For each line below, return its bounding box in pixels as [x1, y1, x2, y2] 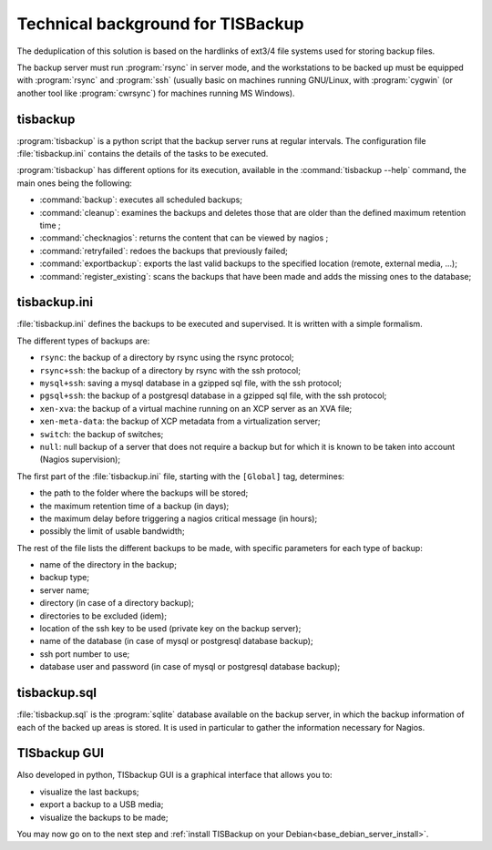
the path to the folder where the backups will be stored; [39, 487, 249, 498]
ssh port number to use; [39, 648, 130, 660]
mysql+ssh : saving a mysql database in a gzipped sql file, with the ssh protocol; [39, 378, 342, 388]
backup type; [39, 572, 90, 583]
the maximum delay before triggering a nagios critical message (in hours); [39, 513, 318, 524]
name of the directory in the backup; [39, 559, 178, 570]
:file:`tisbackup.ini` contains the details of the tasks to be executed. [16, 148, 269, 159]
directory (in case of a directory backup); [39, 598, 195, 609]
